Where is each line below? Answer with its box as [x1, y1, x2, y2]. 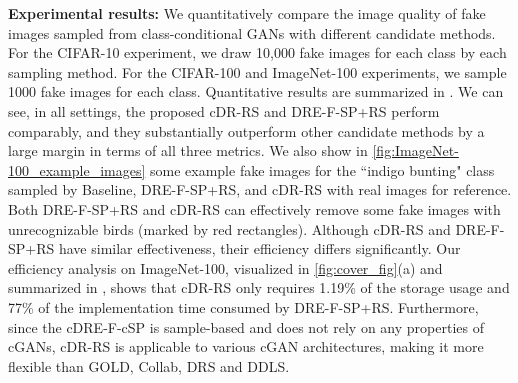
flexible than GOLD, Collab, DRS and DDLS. [8, 355, 290, 376]
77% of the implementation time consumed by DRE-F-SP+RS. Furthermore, [8, 296, 479, 317]
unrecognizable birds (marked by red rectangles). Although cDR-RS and [8, 218, 451, 239]
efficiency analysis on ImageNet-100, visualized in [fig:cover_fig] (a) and [8, 257, 443, 278]
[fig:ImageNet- [372, 140, 459, 161]
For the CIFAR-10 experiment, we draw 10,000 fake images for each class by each [8, 42, 507, 63]
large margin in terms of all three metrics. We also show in [8, 140, 368, 161]
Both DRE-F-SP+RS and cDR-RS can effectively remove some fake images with [8, 198, 501, 219]
